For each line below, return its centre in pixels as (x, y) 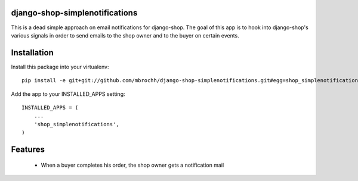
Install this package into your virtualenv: (60, 67)
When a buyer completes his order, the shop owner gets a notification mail (132, 165)
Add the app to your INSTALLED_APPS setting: (68, 94)
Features (28, 149)
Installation (32, 53)
